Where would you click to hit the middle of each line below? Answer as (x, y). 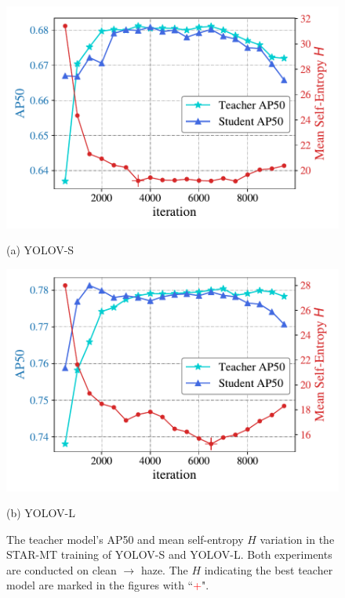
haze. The (164, 569)
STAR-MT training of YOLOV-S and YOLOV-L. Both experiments (169, 554)
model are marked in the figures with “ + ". (108, 585)
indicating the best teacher (269, 569)
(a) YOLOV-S (40, 250)
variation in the (297, 539)
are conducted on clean (62, 569)
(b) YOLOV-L (41, 513)
